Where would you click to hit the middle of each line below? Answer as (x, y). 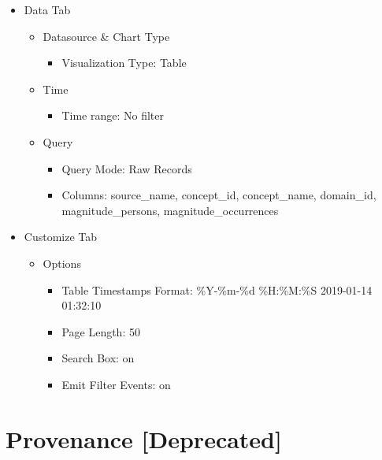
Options (62, 263)
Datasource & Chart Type (106, 36)
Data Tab (47, 9)
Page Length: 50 (101, 331)
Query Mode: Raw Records (127, 168)
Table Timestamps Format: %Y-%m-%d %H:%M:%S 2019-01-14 (217, 289)
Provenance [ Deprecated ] (144, 438)
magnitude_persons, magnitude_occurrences (170, 210)
